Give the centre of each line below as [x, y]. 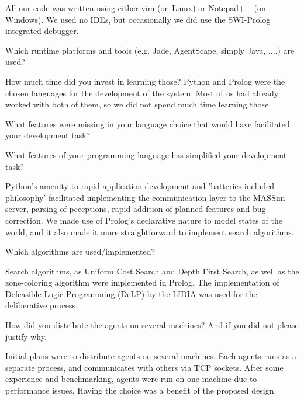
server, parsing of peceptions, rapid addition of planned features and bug [136, 209]
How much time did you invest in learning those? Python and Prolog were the [145, 81]
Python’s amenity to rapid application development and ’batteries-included [140, 186]
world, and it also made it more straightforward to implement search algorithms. [150, 232]
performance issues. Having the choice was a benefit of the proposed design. [141, 390]
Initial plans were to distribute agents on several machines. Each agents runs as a [151, 356]
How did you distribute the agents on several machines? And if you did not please [152, 325]
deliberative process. [42, 305]
